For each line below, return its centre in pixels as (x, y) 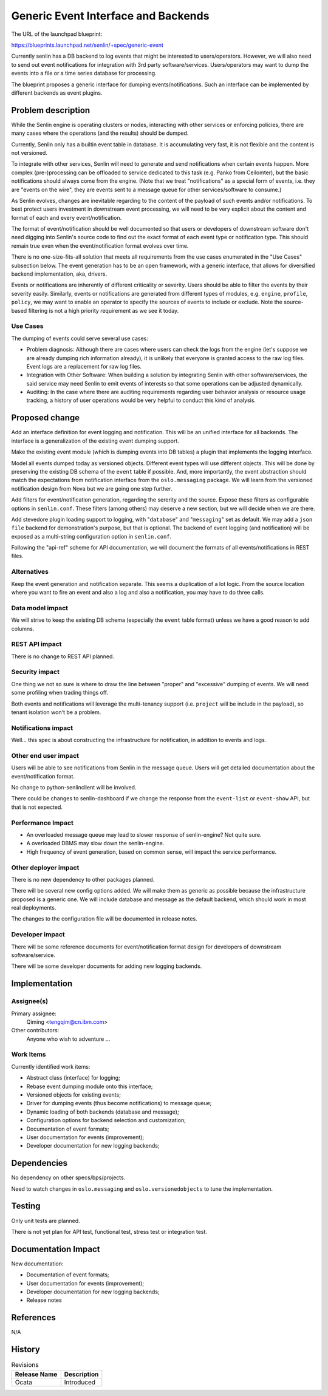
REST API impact (36, 644)
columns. (23, 628)
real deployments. (34, 908)
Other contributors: (35, 1030)
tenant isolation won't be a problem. (56, 712)
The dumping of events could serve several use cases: (80, 338)
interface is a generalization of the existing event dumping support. (95, 441)
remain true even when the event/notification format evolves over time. (100, 245)
